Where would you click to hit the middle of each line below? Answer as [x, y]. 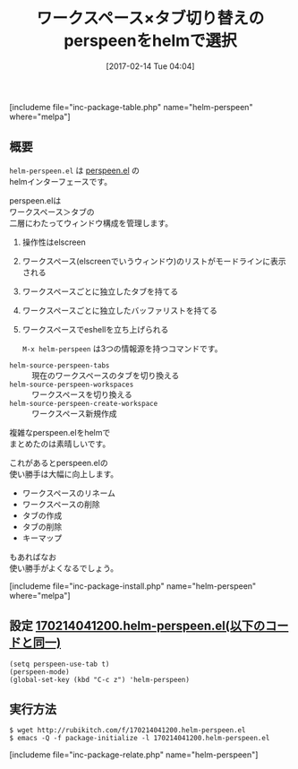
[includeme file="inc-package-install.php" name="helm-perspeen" [133, 586]
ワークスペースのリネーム [69, 493]
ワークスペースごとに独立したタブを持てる [100, 291]
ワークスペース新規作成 [74, 413]
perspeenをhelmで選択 [150, 41]
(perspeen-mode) [39, 672]
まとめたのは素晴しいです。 [60, 444]
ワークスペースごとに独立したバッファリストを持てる [119, 310]
